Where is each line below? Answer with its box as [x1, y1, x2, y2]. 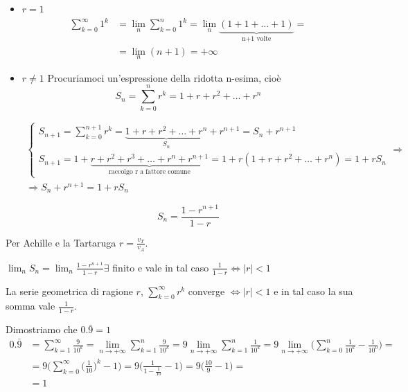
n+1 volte [242, 35, 272, 42]
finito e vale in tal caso [112, 260, 209, 274]
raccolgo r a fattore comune [109, 168, 190, 176]
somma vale [6, 299, 55, 313]
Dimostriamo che [6, 322, 78, 337]
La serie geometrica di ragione [6, 283, 133, 298]
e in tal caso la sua [274, 283, 353, 298]
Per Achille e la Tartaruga [6, 235, 116, 249]
